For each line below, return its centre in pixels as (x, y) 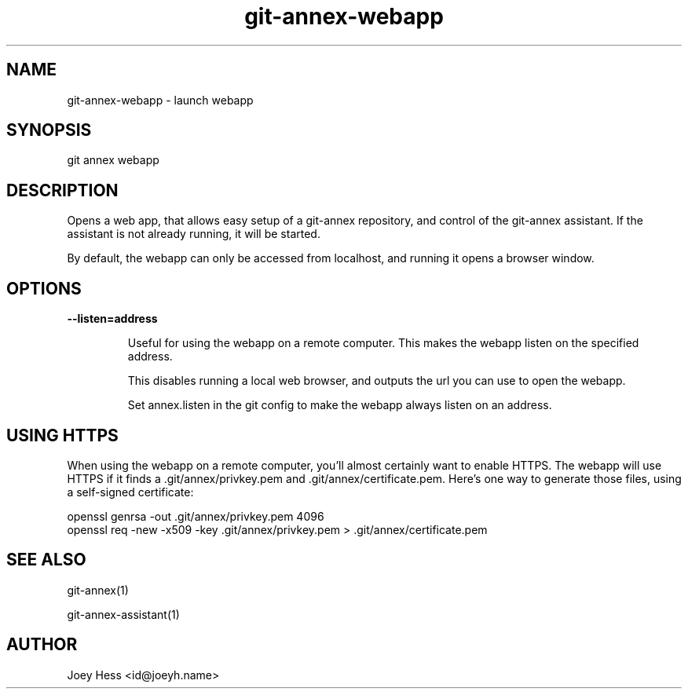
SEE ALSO (46, 560)
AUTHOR (42, 645)
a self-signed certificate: (130, 492)
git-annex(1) (98, 590)
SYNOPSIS (49, 130)
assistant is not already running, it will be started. (194, 234)
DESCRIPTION (62, 190)
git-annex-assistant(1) (123, 614)
